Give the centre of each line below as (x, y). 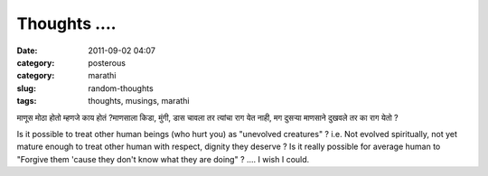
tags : (27, 101)
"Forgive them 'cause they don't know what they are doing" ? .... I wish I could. (163, 159)
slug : (26, 88)
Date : (27, 51)
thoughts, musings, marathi (139, 101)
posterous (107, 62)
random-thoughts (121, 88)
